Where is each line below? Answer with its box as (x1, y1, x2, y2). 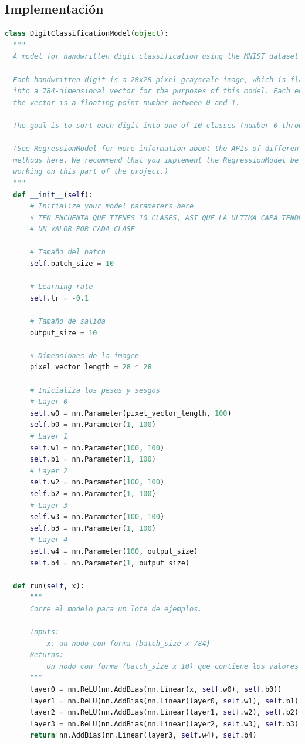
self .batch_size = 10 (29, 260, 114, 268)
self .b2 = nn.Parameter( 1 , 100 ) (29, 489, 156, 498)
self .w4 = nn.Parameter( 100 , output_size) (29, 547, 198, 556)
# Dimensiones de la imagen (29, 351, 140, 360)
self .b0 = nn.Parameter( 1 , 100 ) (29, 420, 156, 429)
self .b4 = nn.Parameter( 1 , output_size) (29, 558, 190, 567)
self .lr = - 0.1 (29, 294, 89, 302)
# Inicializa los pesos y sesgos (29, 386, 160, 395)
